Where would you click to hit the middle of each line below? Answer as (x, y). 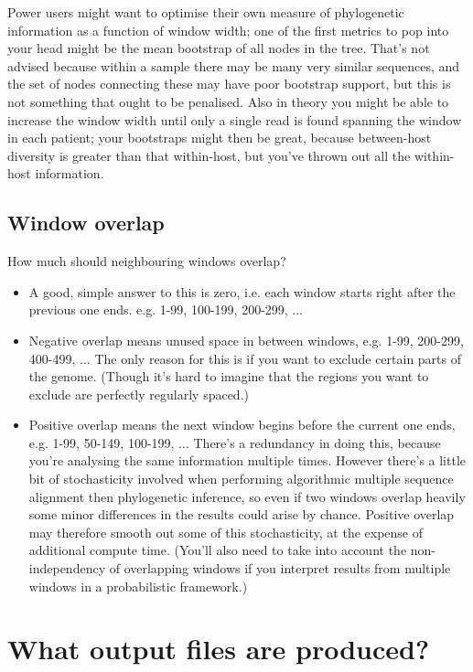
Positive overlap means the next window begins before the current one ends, (242, 425)
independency (67, 568)
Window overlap (86, 223)
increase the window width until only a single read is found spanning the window (235, 119)
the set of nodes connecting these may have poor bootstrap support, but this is (229, 84)
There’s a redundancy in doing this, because (317, 442)
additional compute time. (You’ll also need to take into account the (218, 550)
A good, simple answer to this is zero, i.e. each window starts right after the (242, 291)
